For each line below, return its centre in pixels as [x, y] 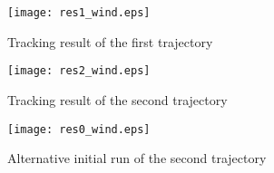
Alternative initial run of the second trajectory [137, 158]
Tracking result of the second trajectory [117, 99]
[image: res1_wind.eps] [79, 13]
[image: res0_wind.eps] [79, 129]
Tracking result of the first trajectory [110, 41]
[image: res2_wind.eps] [79, 71]
